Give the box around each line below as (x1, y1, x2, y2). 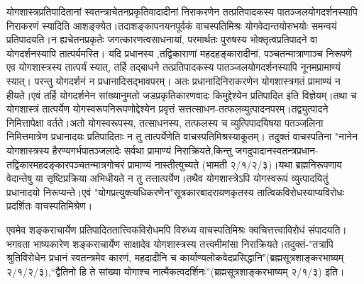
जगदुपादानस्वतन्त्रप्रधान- (235, 142, 319, 157)
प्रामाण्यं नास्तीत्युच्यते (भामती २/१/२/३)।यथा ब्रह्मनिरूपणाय (127, 157, 342, 171)
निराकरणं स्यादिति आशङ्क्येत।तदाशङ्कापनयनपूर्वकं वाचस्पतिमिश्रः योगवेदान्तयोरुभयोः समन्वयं (6, 18, 337, 33)
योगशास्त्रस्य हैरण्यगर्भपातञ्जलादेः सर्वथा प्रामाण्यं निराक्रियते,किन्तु (6, 142, 232, 157)
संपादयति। (308, 222, 347, 237)
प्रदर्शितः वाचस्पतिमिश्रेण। (6, 198, 93, 213)
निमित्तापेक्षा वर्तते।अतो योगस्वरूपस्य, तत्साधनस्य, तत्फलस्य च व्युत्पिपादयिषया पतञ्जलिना (6, 115, 324, 130)
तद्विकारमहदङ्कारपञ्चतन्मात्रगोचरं (6, 157, 125, 171)
